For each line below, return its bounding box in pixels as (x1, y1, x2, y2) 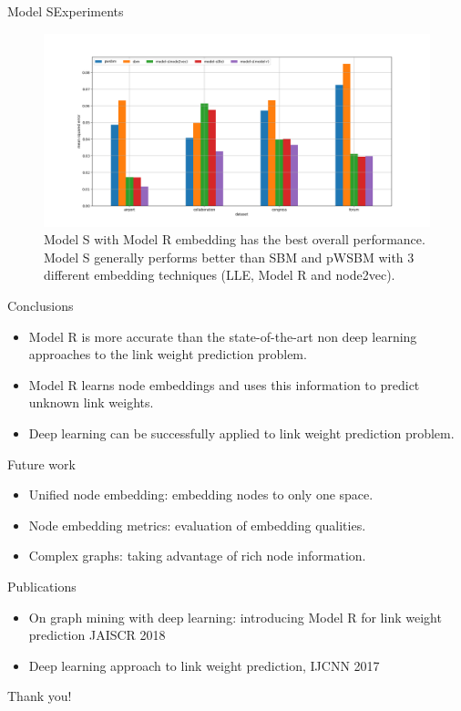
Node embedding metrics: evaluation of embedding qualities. (28, 515, 366, 534)
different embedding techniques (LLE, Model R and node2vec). (44, 265, 395, 284)
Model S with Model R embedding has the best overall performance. (44, 230, 425, 249)
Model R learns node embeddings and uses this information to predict (28, 375, 420, 394)
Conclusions (7, 295, 74, 314)
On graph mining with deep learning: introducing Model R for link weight (28, 607, 442, 626)
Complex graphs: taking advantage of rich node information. (28, 546, 366, 565)
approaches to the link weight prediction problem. (28, 345, 307, 364)
